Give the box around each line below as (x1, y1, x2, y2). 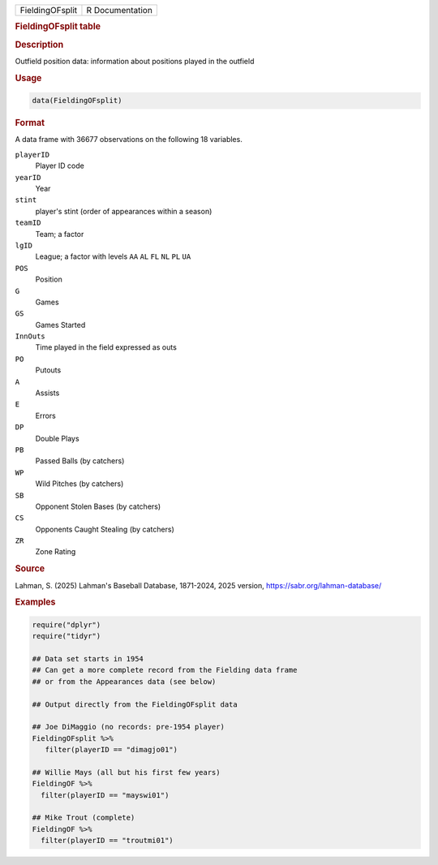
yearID (15, 173, 41, 182)
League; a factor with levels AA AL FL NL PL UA (35, 252, 191, 261)
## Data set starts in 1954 (32, 654, 144, 663)
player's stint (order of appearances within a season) (35, 206, 213, 216)
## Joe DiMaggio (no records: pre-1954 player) (32, 722, 225, 732)
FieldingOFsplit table (15, 21, 101, 32)
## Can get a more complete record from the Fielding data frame (32, 665, 298, 675)
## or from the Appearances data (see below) (32, 677, 217, 686)
